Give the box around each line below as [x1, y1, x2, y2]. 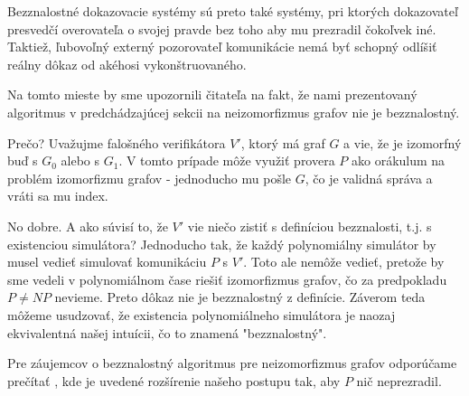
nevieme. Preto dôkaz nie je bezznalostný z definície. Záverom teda [54, 288, 426, 306]
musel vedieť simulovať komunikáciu [7, 252, 207, 271]
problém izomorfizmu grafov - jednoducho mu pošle [7, 168, 292, 187]
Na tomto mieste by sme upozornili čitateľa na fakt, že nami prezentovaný [7, 85, 417, 104]
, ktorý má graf [240, 133, 325, 152]
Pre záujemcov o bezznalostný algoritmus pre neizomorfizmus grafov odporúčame [7, 354, 457, 372]
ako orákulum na [352, 151, 446, 170]
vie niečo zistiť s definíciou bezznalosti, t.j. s [187, 216, 432, 235]
